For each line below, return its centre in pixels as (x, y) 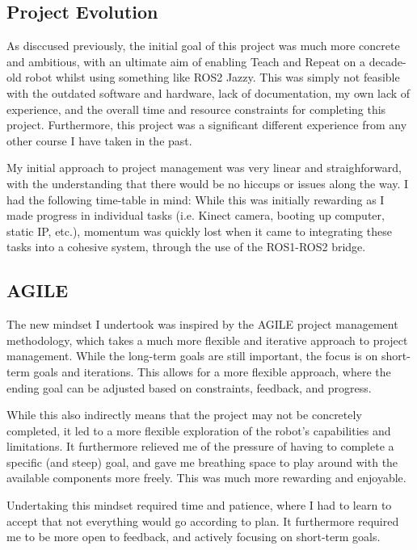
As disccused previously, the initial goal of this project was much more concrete (203, 46)
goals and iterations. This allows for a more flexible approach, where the (212, 371)
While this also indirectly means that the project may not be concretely (184, 415)
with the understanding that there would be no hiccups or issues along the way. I (208, 183)
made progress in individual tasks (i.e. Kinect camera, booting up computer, (196, 215)
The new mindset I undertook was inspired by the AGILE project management (202, 324)
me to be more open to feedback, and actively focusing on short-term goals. (194, 537)
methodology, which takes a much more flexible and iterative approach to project (207, 340)
